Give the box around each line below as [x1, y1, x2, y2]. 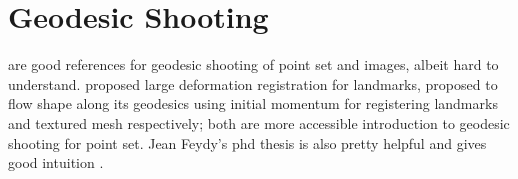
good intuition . [8, 152, 104, 173]
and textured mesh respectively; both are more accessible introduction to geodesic [8, 112, 510, 133]
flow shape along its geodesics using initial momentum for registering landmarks [8, 93, 498, 114]
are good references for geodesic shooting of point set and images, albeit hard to [8, 54, 499, 75]
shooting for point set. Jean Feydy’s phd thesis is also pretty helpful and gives [8, 132, 487, 153]
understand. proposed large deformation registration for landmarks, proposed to [8, 73, 498, 94]
